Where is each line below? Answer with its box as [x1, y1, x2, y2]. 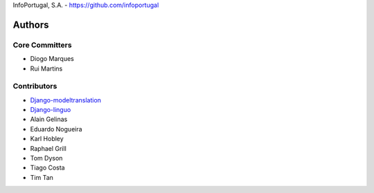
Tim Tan [30, 173, 53, 181]
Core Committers [12, 40, 72, 50]
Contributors [12, 82, 57, 91]
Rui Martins [30, 64, 63, 73]
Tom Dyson [30, 154, 63, 163]
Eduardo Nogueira [30, 125, 82, 133]
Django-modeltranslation [30, 95, 102, 104]
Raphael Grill [30, 144, 67, 152]
